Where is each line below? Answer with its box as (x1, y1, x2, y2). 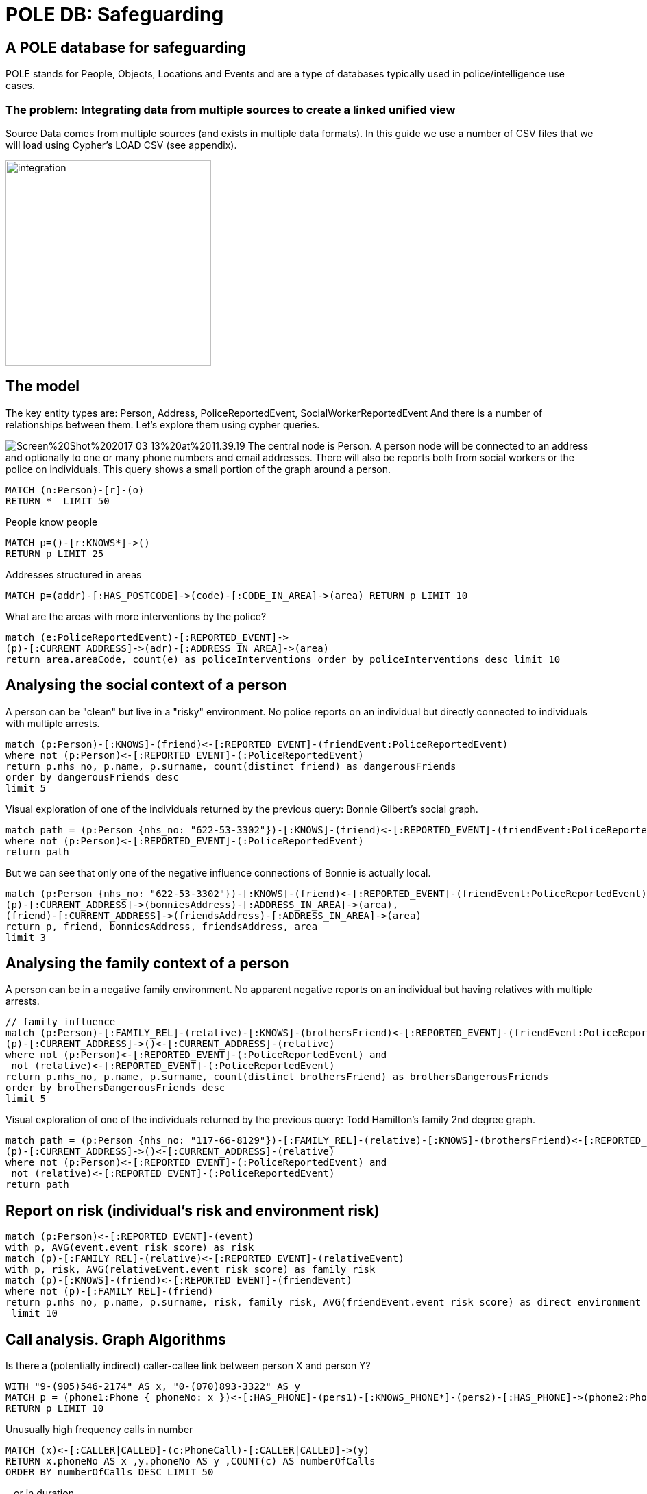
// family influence (5, 1016, 116, 1028)
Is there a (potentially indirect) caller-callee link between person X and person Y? (5, 1360, 371, 1372)
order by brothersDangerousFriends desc (5, 1082, 225, 1094)
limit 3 (5, 931, 47, 943)
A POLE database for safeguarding (5, 38, 246, 56)
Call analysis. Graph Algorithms (5, 1330, 226, 1348)
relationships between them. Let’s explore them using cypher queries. (5, 418, 320, 430)
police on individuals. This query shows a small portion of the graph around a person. (5, 463, 391, 475)
